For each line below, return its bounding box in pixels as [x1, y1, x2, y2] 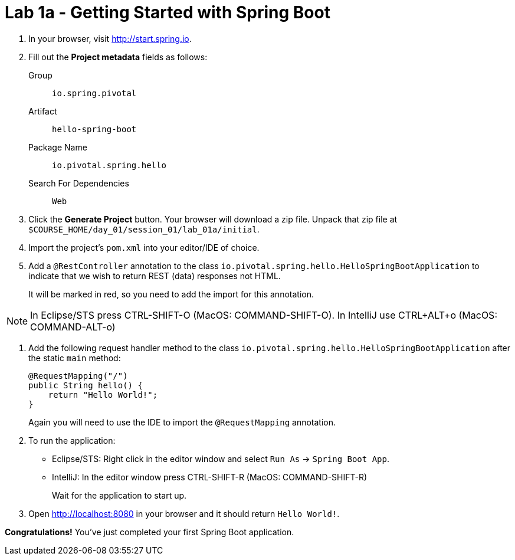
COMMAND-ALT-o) [30, 320, 116, 333]
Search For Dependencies [28, 178, 129, 188]
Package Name [28, 142, 87, 152]
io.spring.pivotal [52, 88, 137, 98]
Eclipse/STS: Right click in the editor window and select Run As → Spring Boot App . [52, 453, 389, 464]
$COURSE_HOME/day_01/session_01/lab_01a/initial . [28, 224, 260, 234]
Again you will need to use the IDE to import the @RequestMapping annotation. [28, 417, 336, 427]
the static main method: [28, 352, 121, 363]
